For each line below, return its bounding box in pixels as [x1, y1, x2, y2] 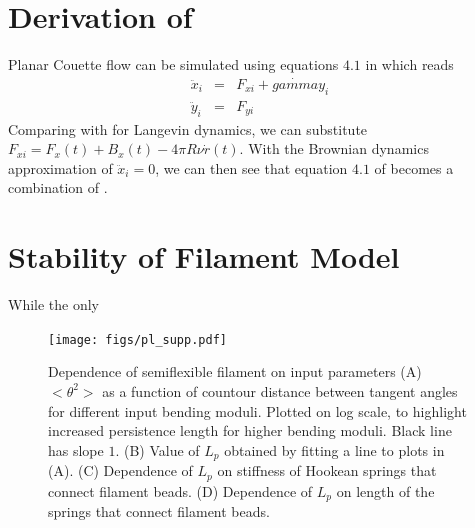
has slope [48, 439, 104, 460]
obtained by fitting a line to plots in [224, 439, 445, 460]
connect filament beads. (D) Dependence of [48, 480, 313, 501]
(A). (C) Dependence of [48, 460, 193, 481]
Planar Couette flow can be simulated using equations [8, 54, 339, 75]
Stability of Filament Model [8, 236, 400, 277]
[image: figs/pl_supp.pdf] [48, 332, 227, 347]
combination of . [8, 177, 108, 198]
